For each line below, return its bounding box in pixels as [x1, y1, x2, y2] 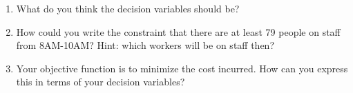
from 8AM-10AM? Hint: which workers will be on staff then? [16, 38, 274, 52]
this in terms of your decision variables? [16, 74, 185, 89]
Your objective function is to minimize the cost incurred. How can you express [16, 61, 348, 75]
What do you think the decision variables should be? [16, 1, 240, 15]
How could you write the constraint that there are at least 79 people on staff [16, 24, 341, 39]
